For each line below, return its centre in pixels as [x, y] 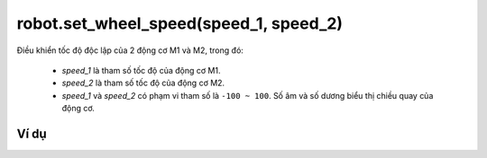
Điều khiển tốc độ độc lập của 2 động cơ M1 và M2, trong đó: [130, 50]
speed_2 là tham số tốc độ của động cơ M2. [143, 83]
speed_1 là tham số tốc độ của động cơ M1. [141, 70]
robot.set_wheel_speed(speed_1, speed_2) [179, 23]
